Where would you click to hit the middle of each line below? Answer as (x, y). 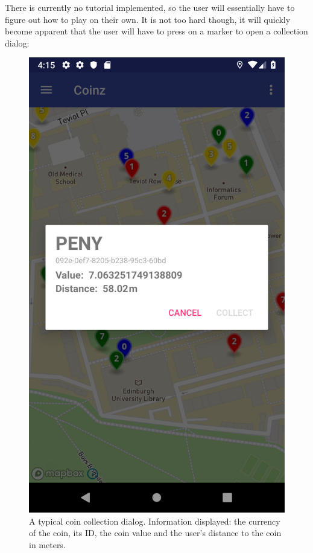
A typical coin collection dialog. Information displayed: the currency (155, 521)
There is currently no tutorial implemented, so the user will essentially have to (150, 7)
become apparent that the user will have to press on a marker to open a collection (156, 31)
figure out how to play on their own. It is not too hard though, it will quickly (148, 19)
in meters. (47, 544)
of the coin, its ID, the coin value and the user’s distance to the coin (155, 533)
